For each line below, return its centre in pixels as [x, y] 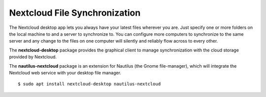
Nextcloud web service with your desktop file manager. [65, 73]
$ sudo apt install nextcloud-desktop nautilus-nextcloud [89, 84]
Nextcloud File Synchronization [75, 13]
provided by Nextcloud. [33, 57]
